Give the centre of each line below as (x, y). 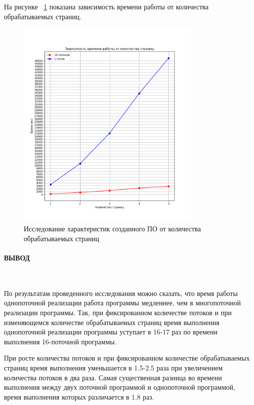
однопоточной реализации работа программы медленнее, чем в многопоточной (123, 303)
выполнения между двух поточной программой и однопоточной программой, (120, 387)
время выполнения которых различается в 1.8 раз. (79, 396)
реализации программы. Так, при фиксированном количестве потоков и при (118, 312)
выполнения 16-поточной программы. (60, 341)
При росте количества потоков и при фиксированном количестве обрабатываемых (127, 358)
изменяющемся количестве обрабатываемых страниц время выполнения (112, 322)
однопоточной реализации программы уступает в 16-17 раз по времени (111, 332)
